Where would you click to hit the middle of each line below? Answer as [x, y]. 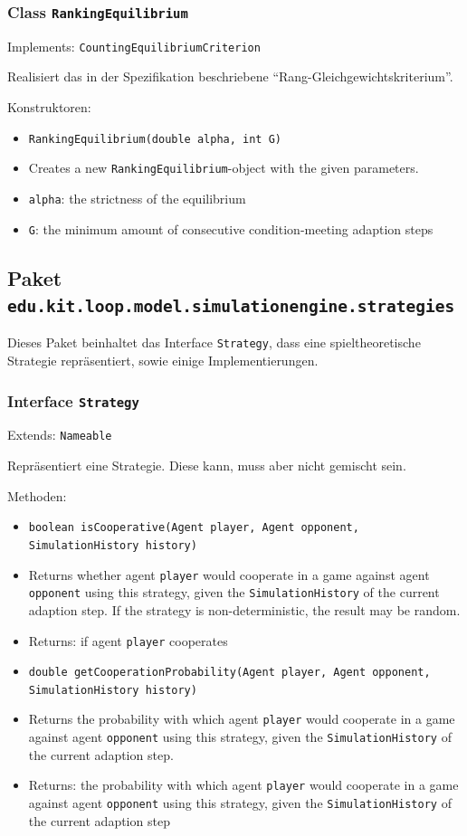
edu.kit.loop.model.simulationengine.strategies [231, 307]
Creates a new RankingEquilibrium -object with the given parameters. [224, 168]
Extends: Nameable [60, 435]
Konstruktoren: [49, 107]
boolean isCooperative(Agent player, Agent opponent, [194, 528]
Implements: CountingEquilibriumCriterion [134, 46]
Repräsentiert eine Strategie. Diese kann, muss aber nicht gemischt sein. [207, 465]
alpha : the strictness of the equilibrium [137, 198]
